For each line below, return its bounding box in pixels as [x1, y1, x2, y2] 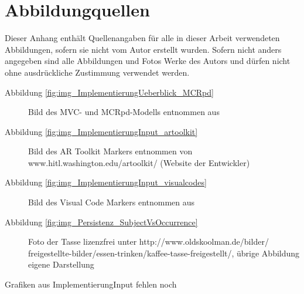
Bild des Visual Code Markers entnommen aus [28, 196, 195, 208]
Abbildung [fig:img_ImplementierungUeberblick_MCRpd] [5, 86, 214, 98]
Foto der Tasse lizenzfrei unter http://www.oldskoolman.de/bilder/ [28, 235, 269, 248]
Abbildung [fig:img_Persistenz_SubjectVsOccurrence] [5, 215, 198, 228]
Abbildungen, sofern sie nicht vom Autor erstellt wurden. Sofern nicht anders [5, 43, 282, 55]
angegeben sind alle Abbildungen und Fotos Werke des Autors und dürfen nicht [5, 55, 291, 67]
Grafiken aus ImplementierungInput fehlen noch [5, 278, 177, 290]
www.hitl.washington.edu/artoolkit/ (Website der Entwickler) [28, 156, 250, 168]
